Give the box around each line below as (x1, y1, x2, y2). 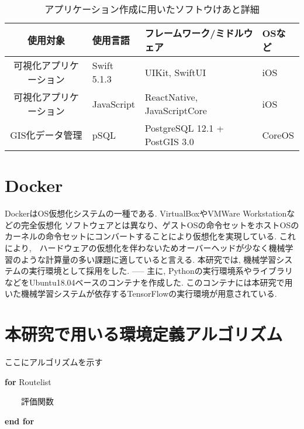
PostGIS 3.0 (144, 135, 194, 148)
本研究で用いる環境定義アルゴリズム (5, 322, 283, 346)
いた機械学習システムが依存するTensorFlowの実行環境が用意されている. (5, 287, 277, 300)
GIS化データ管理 (10, 128, 82, 142)
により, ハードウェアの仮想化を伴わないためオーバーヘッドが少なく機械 (5, 241, 285, 253)
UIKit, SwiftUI (144, 65, 206, 79)
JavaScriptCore (144, 104, 207, 117)
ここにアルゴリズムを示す (5, 356, 103, 368)
